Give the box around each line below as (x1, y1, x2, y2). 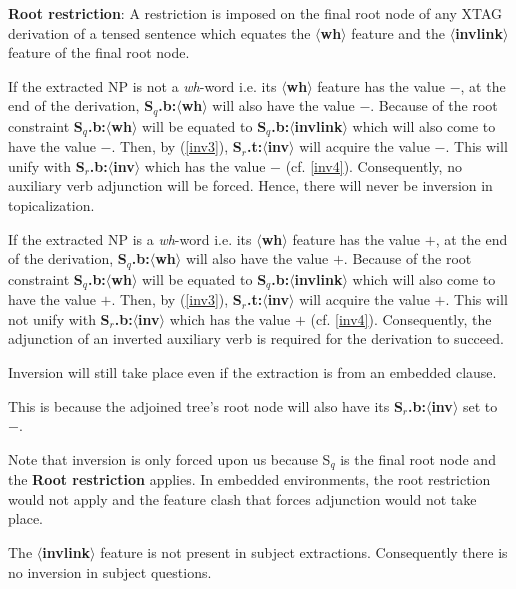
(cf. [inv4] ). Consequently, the (310, 308, 492, 329)
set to (462, 395, 498, 416)
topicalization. (8, 195, 95, 216)
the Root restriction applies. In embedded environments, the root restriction (8, 469, 491, 490)
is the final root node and (340, 448, 496, 469)
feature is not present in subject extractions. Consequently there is (100, 541, 508, 562)
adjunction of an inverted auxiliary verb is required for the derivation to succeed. (8, 328, 504, 349)
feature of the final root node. (8, 42, 190, 63)
